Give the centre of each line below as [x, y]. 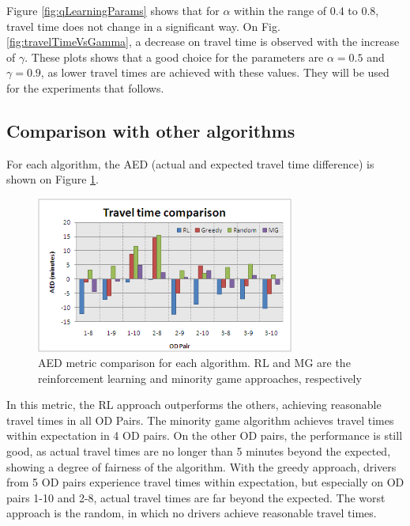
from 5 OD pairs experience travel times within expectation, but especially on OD [205, 482]
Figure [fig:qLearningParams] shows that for [113, 10]
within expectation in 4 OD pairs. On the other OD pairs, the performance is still [205, 435]
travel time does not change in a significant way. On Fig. [143, 26]
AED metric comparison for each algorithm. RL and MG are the [194, 363]
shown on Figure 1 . [53, 179]
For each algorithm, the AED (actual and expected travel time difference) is [190, 163]
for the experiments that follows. [85, 87]
